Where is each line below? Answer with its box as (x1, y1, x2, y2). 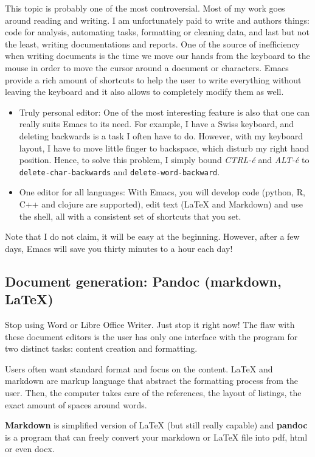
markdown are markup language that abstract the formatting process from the (5, 374, 298, 387)
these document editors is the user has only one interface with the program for (5, 330, 298, 343)
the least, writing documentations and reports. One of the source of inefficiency (5, 37, 300, 50)
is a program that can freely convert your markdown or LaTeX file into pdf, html (5, 430, 308, 443)
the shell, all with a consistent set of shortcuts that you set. (19, 209, 241, 222)
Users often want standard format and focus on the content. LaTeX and (5, 362, 273, 375)
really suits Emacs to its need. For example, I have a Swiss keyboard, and (19, 117, 294, 130)
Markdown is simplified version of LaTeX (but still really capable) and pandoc (5, 419, 308, 431)
